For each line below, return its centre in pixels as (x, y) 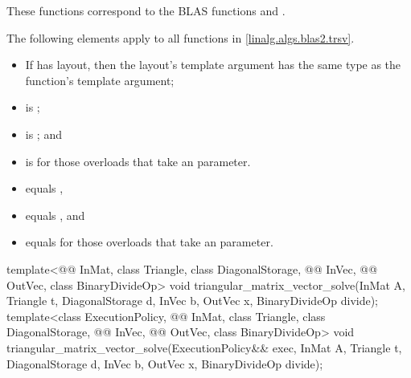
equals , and (55, 215)
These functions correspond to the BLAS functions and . (146, 10)
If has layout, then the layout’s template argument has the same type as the (213, 65)
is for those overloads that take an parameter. (138, 161)
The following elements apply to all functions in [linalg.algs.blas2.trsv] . (181, 37)
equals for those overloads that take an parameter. (149, 242)
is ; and (43, 134)
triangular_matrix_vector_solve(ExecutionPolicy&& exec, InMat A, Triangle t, (204, 347)
